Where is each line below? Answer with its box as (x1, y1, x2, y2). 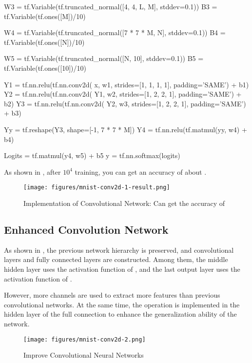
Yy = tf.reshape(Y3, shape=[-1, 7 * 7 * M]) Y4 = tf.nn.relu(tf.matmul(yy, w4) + (4, 124, 247, 134)
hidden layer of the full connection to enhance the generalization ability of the (4, 309, 237, 319)
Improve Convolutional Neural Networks (23, 350, 144, 360)
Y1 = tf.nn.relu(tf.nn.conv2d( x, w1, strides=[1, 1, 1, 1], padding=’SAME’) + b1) (4, 79, 249, 89)
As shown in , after (4, 166, 61, 177)
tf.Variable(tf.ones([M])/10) (4, 11, 86, 21)
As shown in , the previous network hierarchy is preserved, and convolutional (4, 244, 234, 255)
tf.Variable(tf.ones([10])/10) (4, 62, 86, 73)
